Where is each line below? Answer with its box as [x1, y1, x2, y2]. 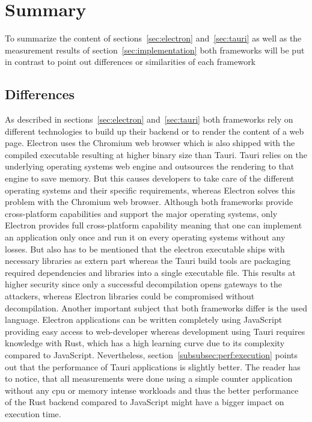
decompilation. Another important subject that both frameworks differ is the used [5, 301, 307, 314]
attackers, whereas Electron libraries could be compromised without [5, 290, 255, 302]
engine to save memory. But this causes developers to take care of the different [5, 172, 295, 185]
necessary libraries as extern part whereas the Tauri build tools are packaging [5, 254, 291, 267]
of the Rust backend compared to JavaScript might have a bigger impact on [5, 396, 284, 408]
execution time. [5, 407, 61, 420]
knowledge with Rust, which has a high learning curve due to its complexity [5, 337, 285, 349]
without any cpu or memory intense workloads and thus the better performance [5, 384, 299, 396]
